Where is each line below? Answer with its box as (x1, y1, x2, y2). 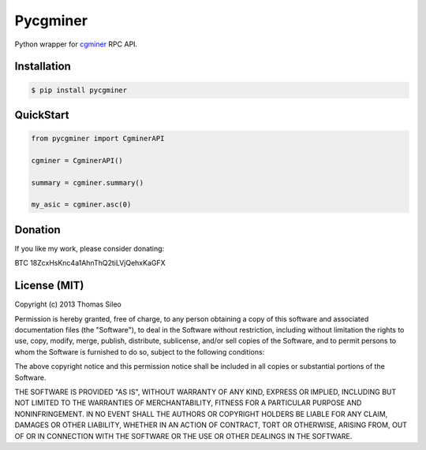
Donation (14, 223, 61, 236)
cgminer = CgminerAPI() (31, 156, 124, 165)
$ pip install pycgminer (31, 85, 128, 95)
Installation (14, 60, 71, 73)
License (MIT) (14, 279, 84, 292)
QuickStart (14, 108, 70, 121)
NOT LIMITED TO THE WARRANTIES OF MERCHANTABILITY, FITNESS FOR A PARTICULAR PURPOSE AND (14, 398, 362, 407)
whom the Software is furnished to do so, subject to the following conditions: (14, 347, 265, 356)
